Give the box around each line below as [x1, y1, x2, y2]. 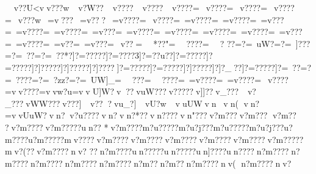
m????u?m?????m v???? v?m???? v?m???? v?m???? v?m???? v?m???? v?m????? [5, 132, 304, 145]
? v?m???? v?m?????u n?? [5, 120, 101, 133]
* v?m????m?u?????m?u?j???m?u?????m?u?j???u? [104, 120, 293, 133]
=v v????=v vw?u [5, 85, 73, 98]
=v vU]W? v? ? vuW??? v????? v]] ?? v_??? [72, 85, 241, 98]
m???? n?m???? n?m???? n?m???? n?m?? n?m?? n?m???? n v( [5, 156, 236, 169]
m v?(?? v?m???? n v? [5, 145, 87, 158]
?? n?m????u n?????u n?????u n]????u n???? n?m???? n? [89, 145, 300, 158]
